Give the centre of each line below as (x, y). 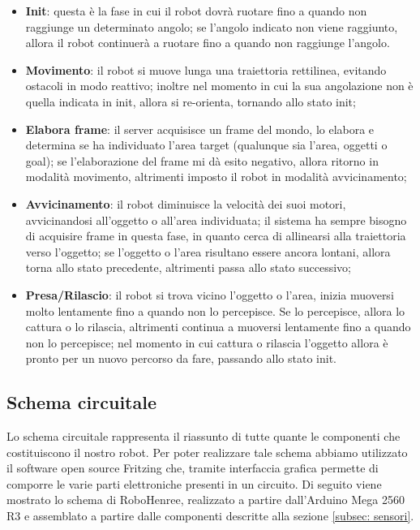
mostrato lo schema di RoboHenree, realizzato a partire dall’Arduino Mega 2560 (206, 500)
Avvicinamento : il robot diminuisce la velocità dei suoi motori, (186, 203)
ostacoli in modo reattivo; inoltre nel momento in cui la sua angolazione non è (219, 86)
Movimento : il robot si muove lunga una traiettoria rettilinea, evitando (206, 69)
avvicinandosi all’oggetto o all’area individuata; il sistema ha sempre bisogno (216, 220)
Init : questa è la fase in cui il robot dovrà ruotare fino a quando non (196, 11)
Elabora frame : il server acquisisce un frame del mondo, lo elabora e (200, 129)
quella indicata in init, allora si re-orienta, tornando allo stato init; (191, 101)
